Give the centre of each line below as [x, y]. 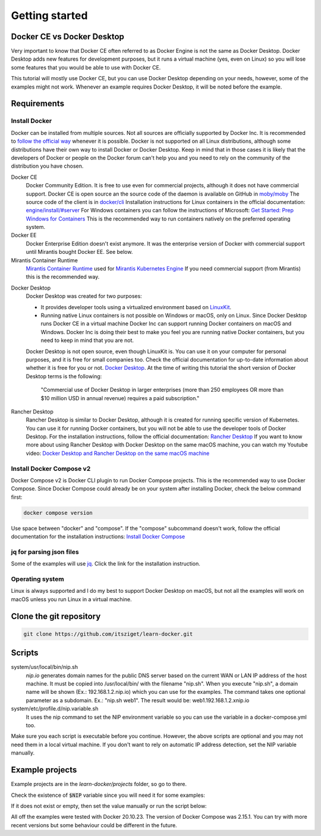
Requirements [38, 104]
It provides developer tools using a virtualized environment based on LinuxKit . [136, 307]
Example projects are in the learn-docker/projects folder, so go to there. [99, 784]
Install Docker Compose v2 [51, 469]
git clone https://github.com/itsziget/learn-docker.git [108, 634]
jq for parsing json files [45, 552]
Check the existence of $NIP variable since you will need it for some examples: [108, 795]
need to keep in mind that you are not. [87, 340]
